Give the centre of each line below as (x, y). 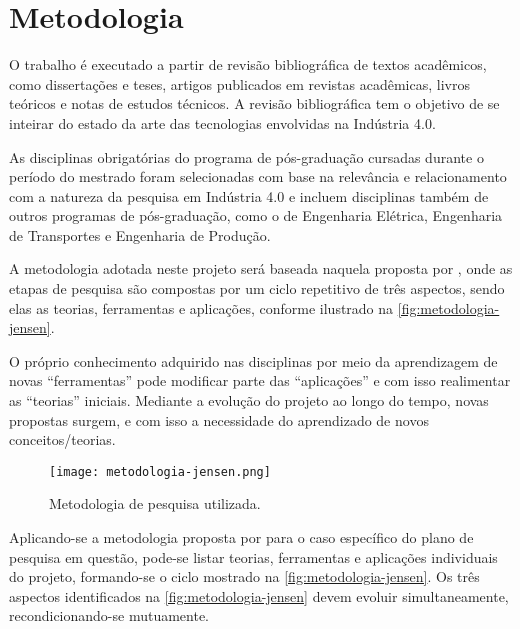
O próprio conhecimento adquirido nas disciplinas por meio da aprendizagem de (253, 360)
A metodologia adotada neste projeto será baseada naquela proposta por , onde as (261, 268)
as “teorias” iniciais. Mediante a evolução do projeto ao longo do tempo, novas (249, 400)
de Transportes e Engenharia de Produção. (140, 234)
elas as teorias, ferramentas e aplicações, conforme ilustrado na (201, 307)
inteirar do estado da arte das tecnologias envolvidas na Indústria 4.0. (222, 122)
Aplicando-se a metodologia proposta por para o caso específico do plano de (241, 537)
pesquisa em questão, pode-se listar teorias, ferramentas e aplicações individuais (253, 556)
